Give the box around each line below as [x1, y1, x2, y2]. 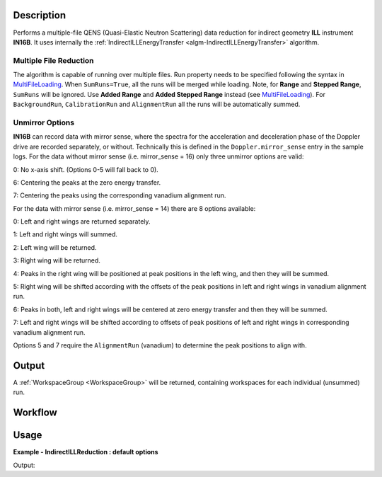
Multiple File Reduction [13, 55, 95, 65]
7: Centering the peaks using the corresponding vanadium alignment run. [13, 191, 226, 200]
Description [13, 9, 66, 21]
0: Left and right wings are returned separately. [13, 217, 151, 226]
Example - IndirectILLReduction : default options [13, 448, 158, 456]
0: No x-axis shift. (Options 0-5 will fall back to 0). [13, 165, 158, 173]
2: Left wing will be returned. [13, 243, 97, 251]
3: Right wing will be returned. [13, 256, 100, 265]
